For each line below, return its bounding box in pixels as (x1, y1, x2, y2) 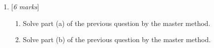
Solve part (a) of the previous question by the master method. (23, 18, 211, 28)
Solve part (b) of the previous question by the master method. (23, 34, 211, 45)
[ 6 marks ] (11, 1, 39, 11)
